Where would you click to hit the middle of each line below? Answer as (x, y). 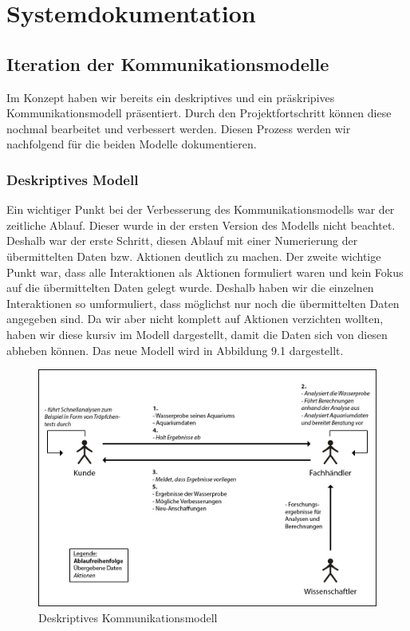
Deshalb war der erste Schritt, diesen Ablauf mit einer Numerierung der (182, 241)
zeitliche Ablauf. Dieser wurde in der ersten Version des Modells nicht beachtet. (201, 225)
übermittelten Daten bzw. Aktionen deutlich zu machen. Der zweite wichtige (194, 256)
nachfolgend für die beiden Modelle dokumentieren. (132, 144)
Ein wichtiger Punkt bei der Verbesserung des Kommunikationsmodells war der (201, 209)
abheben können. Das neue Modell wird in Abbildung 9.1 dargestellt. (175, 350)
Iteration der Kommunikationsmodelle (168, 63)
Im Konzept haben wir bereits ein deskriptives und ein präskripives (171, 97)
